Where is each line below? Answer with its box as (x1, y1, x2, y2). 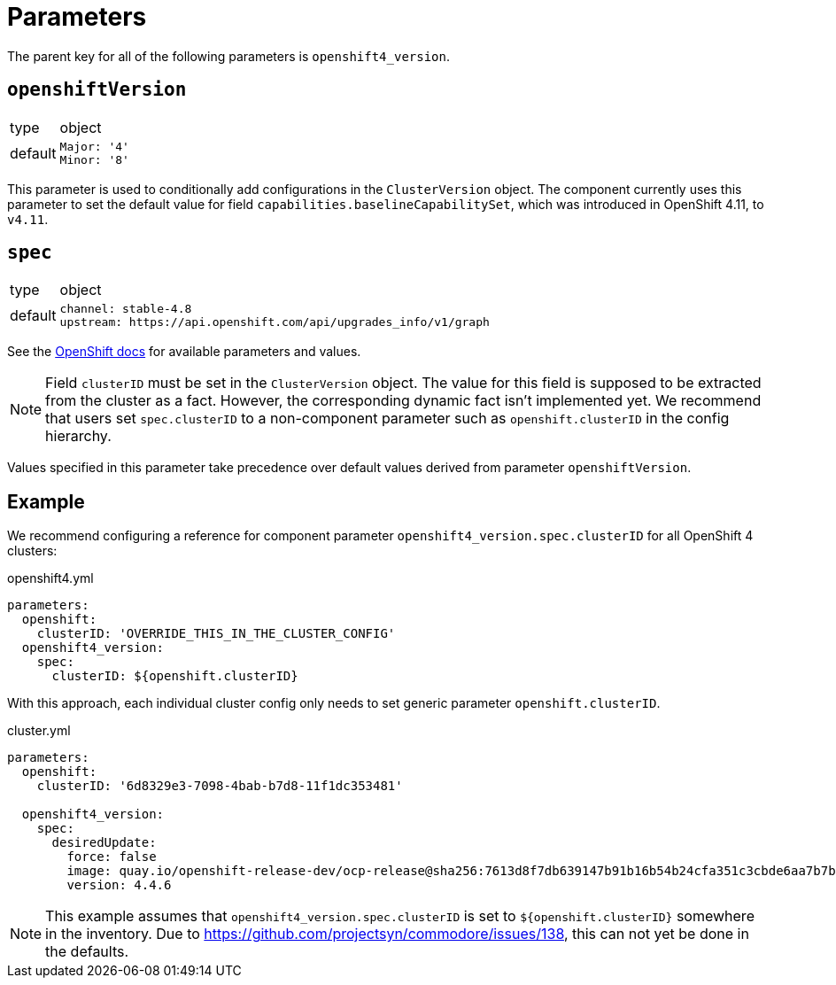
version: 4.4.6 (66, 878, 172, 893)
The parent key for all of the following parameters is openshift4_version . (7, 48, 451, 64)
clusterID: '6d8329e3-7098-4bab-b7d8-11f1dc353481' (36, 779, 403, 794)
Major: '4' (59, 139, 129, 153)
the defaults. (45, 942, 129, 961)
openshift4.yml (7, 570, 94, 586)
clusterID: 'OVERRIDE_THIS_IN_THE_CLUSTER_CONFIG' (36, 626, 396, 641)
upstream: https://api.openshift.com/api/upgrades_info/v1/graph (59, 315, 490, 330)
